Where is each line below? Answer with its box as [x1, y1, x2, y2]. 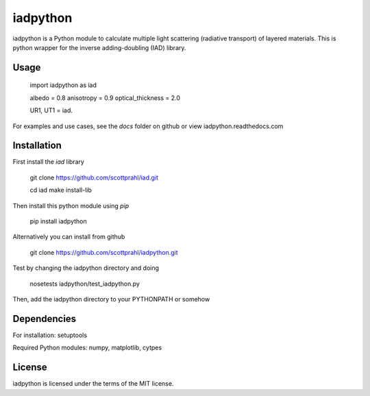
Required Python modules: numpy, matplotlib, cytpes [12, 343, 162, 352]
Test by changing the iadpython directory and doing [12, 264, 160, 272]
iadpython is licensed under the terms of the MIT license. [12, 380, 174, 388]
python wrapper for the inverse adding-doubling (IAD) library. [12, 43, 186, 51]
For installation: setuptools [12, 331, 88, 339]
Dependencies [12, 312, 77, 325]
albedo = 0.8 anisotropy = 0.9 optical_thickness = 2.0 [29, 93, 181, 102]
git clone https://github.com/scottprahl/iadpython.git [29, 248, 178, 256]
